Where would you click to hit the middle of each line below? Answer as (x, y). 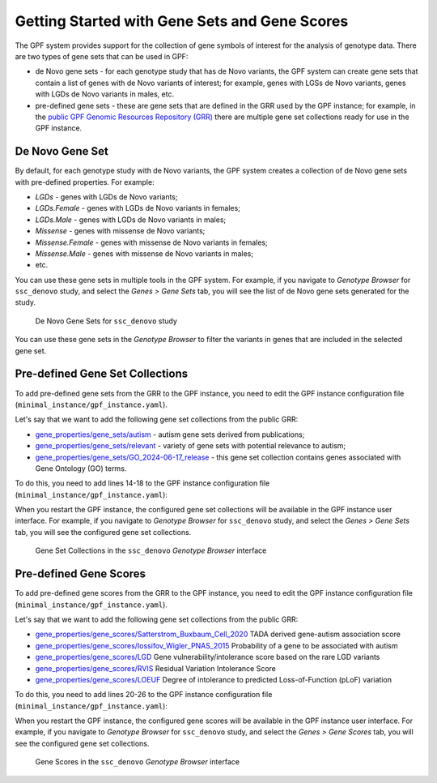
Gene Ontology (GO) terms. (81, 468)
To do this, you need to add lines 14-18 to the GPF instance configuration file (142, 483)
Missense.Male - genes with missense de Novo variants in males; (144, 253)
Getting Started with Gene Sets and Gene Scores (182, 21)
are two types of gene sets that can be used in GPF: (102, 56)
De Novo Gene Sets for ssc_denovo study (106, 321)
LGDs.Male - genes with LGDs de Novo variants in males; (131, 220)
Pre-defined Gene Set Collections (102, 374)
